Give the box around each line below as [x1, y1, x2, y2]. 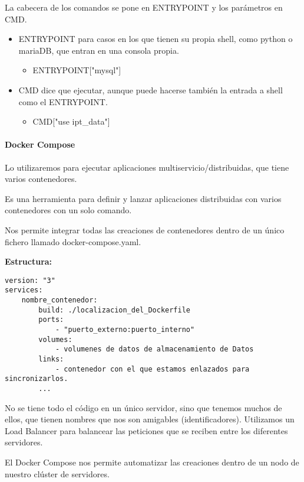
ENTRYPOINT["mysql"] [32, 64, 121, 76]
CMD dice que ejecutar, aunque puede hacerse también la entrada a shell [18, 83, 283, 96]
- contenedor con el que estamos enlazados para [55, 364, 250, 373]
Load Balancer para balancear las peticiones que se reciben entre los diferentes [5, 424, 288, 437]
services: [5, 286, 43, 295]
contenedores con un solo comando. [5, 204, 132, 216]
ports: [38, 315, 64, 324]
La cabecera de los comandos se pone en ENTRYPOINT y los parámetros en [5, 1, 283, 13]
